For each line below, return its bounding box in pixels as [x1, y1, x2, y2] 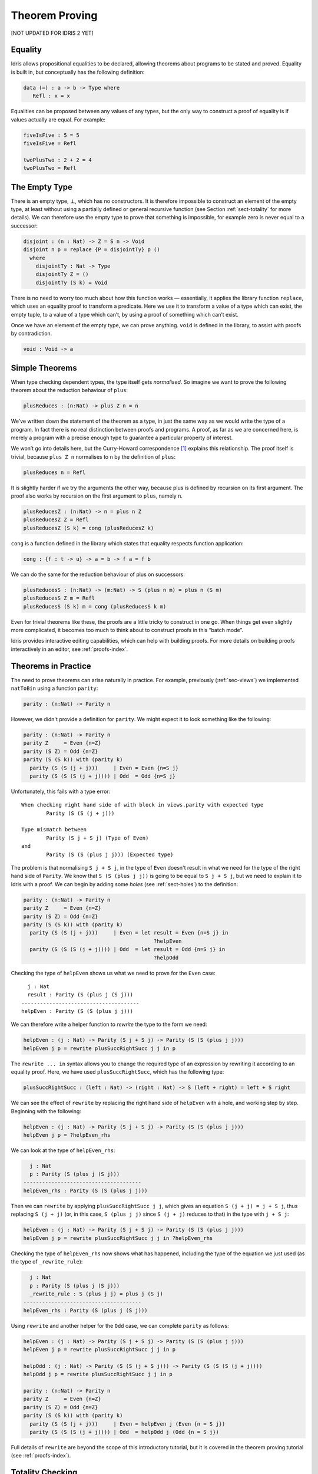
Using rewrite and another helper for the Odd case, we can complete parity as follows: [11, 1322, 229, 1329]
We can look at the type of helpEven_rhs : [11, 1147, 115, 1154]
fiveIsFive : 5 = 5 [23, 131, 79, 139]
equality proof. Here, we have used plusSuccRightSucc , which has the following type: [11, 1068, 224, 1075]
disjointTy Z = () [35, 271, 89, 278]
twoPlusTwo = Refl [23, 165, 77, 172]
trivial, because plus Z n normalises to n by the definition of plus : [11, 453, 176, 460]
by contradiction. [11, 330, 52, 337]
